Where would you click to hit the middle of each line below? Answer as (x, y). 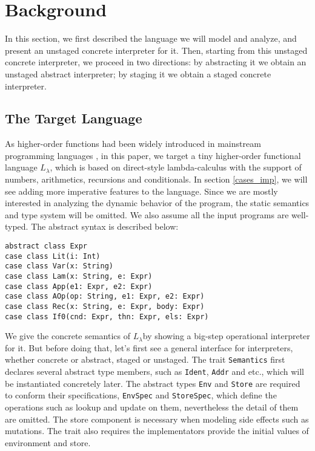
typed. (17, 226)
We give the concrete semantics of (68, 336)
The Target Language (74, 118)
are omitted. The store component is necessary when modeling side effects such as (157, 419)
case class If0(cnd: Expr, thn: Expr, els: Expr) (107, 316)
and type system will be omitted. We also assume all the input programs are (147, 214)
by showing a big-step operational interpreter (226, 336)
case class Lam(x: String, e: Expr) (79, 277)
